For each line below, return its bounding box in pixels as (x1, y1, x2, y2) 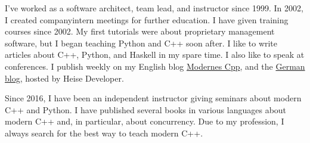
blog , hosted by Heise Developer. (5, 71, 124, 84)
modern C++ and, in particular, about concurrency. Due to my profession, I (5, 115, 284, 128)
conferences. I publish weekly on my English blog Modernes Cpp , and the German (5, 60, 305, 72)
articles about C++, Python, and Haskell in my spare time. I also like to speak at (5, 48, 305, 61)
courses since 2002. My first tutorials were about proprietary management (5, 25, 275, 38)
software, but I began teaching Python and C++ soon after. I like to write (5, 36, 278, 49)
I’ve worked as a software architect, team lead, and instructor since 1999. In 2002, (5, 2, 303, 14)
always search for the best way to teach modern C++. (5, 126, 203, 139)
